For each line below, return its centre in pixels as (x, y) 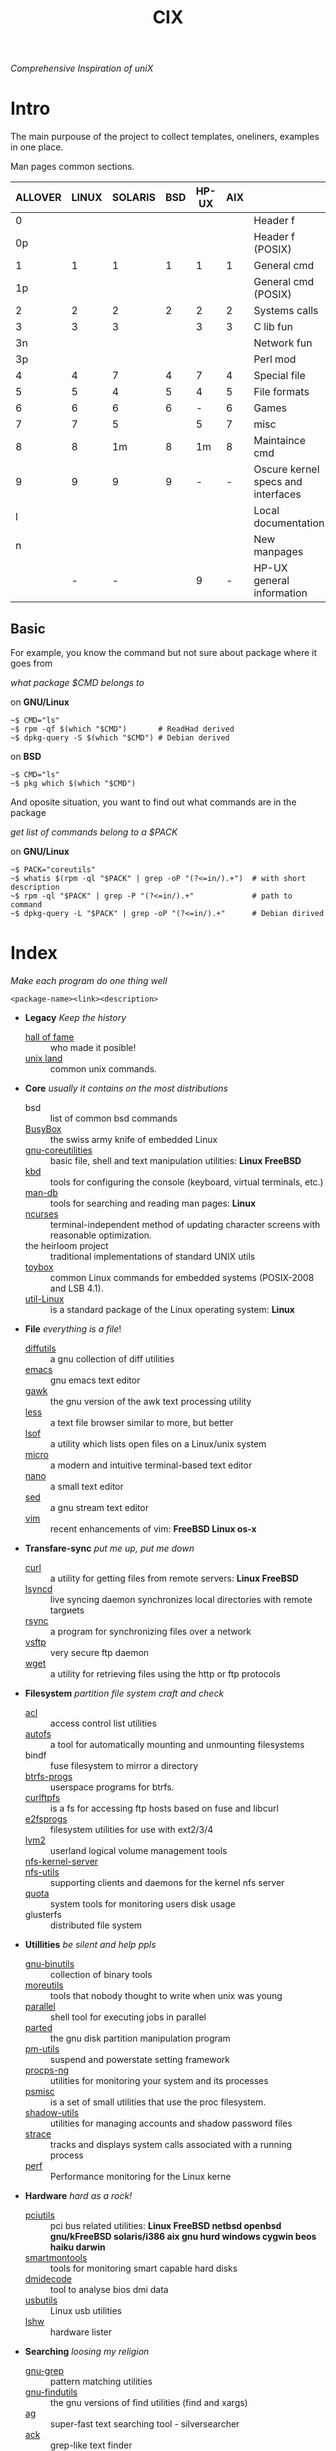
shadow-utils (51, 2112)
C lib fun (273, 327)
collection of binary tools (101, 1974)
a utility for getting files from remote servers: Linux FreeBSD (174, 1578)
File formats (281, 392)
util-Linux (44, 1298)
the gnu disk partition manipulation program (140, 2038)
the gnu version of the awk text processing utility (150, 1401)
